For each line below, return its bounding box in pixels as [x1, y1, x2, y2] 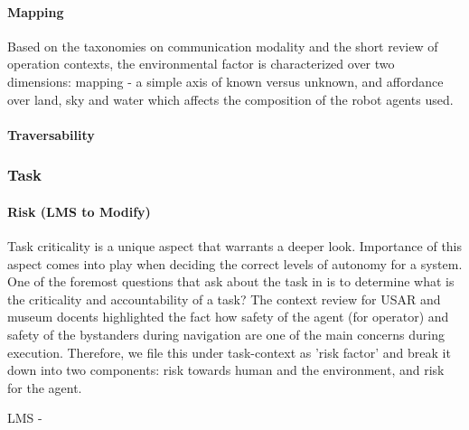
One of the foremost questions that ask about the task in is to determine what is [7, 272, 455, 291]
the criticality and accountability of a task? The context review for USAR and [7, 289, 441, 308]
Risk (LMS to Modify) [7, 201, 151, 220]
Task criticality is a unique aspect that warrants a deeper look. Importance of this [7, 237, 463, 255]
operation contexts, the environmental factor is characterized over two [7, 54, 395, 73]
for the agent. [7, 378, 82, 397]
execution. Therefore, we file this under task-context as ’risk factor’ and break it [7, 342, 451, 361]
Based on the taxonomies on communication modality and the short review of [7, 36, 438, 55]
